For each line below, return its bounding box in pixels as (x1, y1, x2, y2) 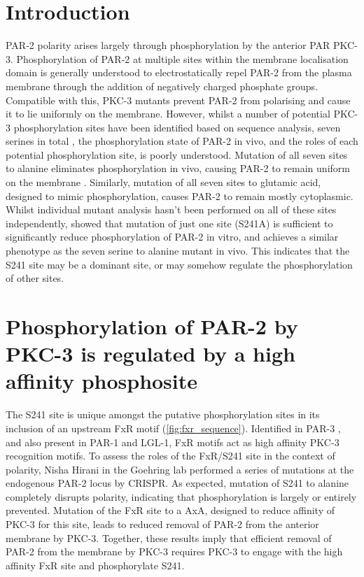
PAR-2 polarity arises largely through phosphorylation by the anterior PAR (6, 38, 330, 52)
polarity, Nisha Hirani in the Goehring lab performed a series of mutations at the (6, 462, 354, 476)
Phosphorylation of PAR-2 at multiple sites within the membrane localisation (16, 51, 349, 66)
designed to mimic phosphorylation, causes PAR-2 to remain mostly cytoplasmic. (6, 188, 353, 203)
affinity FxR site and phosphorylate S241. (6, 557, 185, 572)
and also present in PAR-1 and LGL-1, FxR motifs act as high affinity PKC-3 (6, 434, 339, 449)
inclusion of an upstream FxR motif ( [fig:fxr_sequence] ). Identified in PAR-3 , (6, 420, 341, 435)
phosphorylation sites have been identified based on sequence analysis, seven (13, 120, 341, 134)
